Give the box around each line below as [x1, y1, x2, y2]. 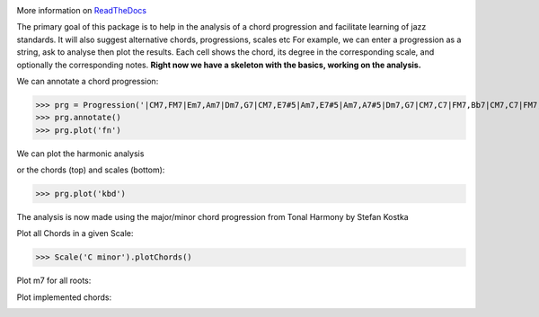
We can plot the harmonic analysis [16, 148, 145, 159]
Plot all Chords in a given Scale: [16, 228, 134, 239]
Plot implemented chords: [16, 292, 112, 303]
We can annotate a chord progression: [16, 75, 159, 86]
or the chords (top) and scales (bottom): [16, 164, 165, 175]
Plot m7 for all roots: [16, 275, 92, 286]
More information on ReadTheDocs [16, 5, 147, 15]
